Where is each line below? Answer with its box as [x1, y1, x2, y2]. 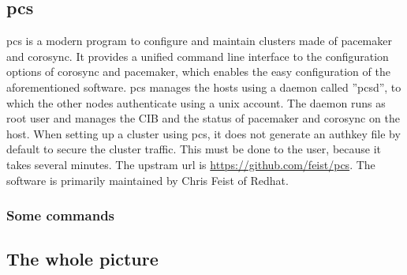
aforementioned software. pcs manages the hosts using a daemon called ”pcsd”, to [6, 78, 401, 95]
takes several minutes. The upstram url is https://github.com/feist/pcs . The [6, 156, 375, 172]
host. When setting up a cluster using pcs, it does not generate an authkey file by [6, 125, 401, 141]
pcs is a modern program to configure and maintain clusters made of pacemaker [6, 32, 392, 49]
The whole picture [6, 247, 159, 271]
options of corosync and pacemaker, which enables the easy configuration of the [6, 63, 390, 80]
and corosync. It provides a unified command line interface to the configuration [6, 47, 389, 64]
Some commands [6, 205, 115, 225]
